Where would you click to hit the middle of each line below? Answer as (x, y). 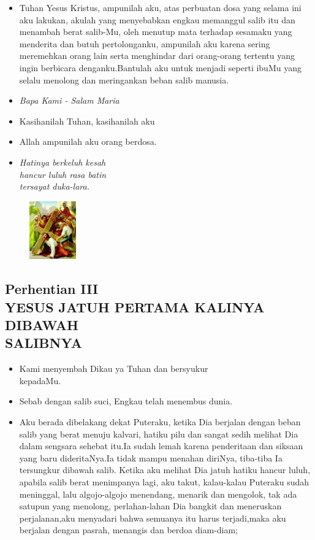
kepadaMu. (40, 380)
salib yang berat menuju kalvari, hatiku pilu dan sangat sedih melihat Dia (159, 434)
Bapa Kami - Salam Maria (69, 100)
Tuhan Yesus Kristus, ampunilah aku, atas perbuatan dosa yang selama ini (160, 7)
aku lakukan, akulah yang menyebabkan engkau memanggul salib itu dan (157, 19)
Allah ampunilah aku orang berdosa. (88, 141)
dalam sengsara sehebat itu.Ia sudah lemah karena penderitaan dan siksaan (161, 446)
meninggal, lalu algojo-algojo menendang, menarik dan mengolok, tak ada (158, 494)
